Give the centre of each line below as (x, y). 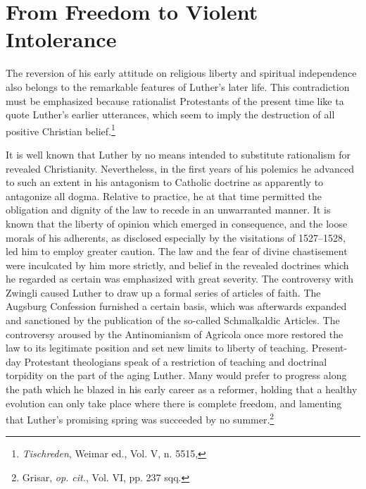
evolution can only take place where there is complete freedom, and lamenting (174, 403)
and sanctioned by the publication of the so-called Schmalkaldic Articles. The (173, 320)
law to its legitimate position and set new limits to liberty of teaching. (157, 348)
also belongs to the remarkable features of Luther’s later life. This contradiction (178, 86)
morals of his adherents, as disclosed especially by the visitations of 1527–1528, (176, 237)
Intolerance (61, 39)
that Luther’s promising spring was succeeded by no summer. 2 (140, 418)
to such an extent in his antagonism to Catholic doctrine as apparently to (165, 182)
